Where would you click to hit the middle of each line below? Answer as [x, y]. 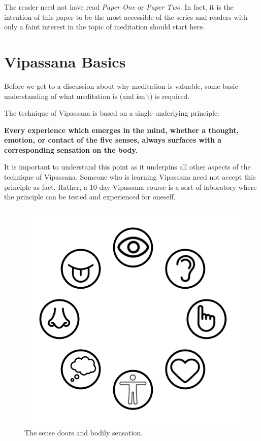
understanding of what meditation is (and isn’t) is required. [97, 96]
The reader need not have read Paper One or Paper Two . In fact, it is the [119, 7]
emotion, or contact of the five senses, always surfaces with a [113, 140]
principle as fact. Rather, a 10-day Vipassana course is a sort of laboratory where [130, 186]
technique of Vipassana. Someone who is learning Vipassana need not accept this [130, 177]
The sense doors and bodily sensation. [84, 432]
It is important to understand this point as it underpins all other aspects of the [127, 167]
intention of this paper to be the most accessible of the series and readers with [126, 16]
